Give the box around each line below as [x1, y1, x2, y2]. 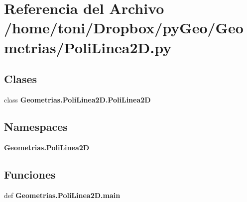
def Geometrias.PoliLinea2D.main [4, 190, 121, 200]
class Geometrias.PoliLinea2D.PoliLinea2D [4, 94, 151, 104]
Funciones [4, 166, 56, 182]
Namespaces [4, 118, 68, 134]
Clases [4, 71, 37, 87]
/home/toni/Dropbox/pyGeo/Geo [4, 17, 244, 38]
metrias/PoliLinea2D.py [4, 37, 172, 57]
